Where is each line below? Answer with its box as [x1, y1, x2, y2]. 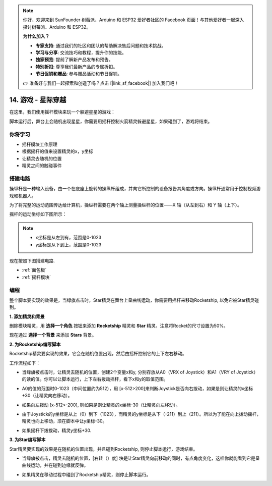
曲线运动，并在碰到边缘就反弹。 [22, 462, 88, 468]
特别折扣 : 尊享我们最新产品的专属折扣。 [35, 64, 118, 70]
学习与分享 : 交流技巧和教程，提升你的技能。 [35, 49, 126, 56]
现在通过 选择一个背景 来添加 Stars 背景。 [9, 332, 97, 338]
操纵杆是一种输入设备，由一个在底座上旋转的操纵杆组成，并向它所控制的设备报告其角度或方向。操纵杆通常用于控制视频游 [9, 186, 261, 192]
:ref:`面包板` [22, 267, 47, 273]
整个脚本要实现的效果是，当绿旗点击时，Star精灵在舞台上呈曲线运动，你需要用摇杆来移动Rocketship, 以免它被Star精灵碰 [9, 297, 259, 303]
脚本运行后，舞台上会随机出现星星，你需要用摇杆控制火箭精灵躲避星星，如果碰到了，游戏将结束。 [9, 118, 213, 124]
